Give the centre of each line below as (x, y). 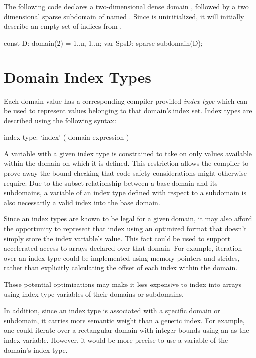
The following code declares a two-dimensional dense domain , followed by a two (126, 6)
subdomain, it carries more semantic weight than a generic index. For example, (124, 320)
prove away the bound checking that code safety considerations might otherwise (126, 173)
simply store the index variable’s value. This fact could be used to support (117, 238)
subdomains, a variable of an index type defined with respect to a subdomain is (125, 192)
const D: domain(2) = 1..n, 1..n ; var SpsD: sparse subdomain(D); (103, 42)
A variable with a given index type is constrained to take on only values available (128, 153)
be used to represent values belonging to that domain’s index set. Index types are (128, 110)
